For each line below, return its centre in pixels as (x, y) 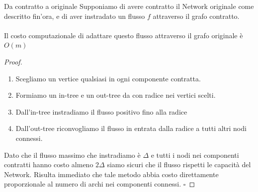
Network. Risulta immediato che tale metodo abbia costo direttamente (111, 174)
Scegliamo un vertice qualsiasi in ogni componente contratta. (108, 78)
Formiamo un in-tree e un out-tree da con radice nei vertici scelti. (116, 95)
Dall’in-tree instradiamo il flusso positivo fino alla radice (101, 111)
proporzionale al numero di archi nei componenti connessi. (93, 184)
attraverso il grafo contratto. (196, 16)
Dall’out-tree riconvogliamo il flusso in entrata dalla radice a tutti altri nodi (131, 128)
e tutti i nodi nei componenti (195, 155)
